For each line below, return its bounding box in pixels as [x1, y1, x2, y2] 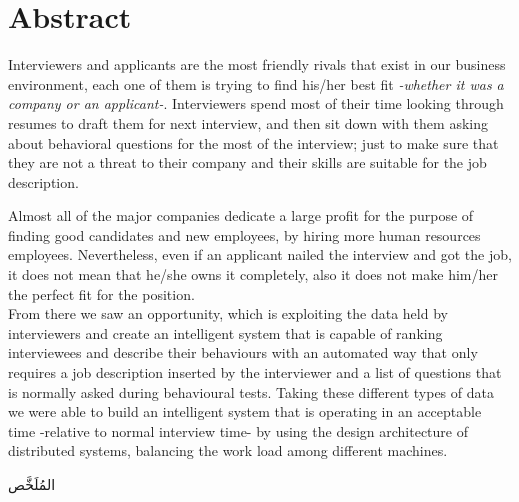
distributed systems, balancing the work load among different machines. [8, 440, 448, 461]
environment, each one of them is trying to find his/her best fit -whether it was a [8, 73, 504, 94]
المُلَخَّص [8, 474, 56, 494]
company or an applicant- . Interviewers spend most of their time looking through [8, 93, 504, 114]
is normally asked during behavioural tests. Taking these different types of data [8, 381, 494, 402]
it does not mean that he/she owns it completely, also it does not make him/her [8, 264, 498, 285]
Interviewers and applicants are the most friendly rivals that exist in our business [8, 54, 506, 75]
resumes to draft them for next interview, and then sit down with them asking [8, 112, 488, 133]
